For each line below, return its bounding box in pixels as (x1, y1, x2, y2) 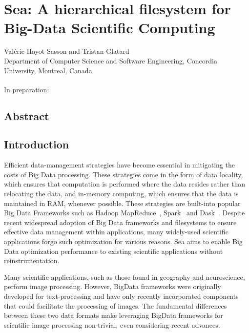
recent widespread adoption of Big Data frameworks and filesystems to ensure (4, 217, 237, 227)
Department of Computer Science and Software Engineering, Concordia (4, 55, 217, 65)
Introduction (4, 137, 69, 152)
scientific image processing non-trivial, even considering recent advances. (4, 319, 220, 330)
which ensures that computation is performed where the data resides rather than (4, 179, 246, 189)
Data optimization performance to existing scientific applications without (4, 246, 223, 256)
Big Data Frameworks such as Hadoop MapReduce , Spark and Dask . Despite (4, 208, 245, 218)
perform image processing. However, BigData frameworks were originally (4, 281, 221, 291)
